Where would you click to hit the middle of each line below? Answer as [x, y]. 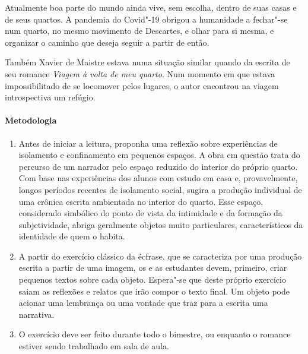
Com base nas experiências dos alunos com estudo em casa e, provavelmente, [158, 178]
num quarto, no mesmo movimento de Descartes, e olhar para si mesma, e [139, 31]
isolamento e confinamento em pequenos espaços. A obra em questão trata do [159, 155]
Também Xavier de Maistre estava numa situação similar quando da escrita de [147, 62]
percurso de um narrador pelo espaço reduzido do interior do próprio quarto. [158, 166]
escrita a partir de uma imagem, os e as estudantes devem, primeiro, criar [153, 268]
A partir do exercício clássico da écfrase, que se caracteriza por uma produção [160, 256]
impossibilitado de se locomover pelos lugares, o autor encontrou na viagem [142, 85]
